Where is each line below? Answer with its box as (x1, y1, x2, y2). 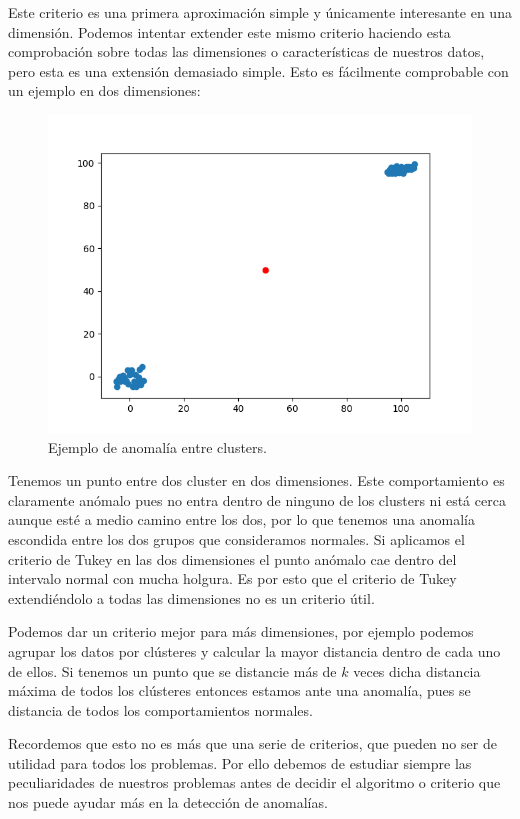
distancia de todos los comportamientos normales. (8, 699, 313, 720)
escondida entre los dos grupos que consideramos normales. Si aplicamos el (8, 528, 465, 549)
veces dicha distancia (353, 660, 481, 681)
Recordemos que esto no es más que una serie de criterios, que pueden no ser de (8, 733, 497, 754)
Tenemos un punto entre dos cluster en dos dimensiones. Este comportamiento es (8, 470, 505, 491)
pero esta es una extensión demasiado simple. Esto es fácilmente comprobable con (8, 60, 509, 81)
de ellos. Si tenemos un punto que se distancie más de (8, 660, 337, 681)
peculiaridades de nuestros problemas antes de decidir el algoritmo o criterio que (8, 772, 501, 793)
